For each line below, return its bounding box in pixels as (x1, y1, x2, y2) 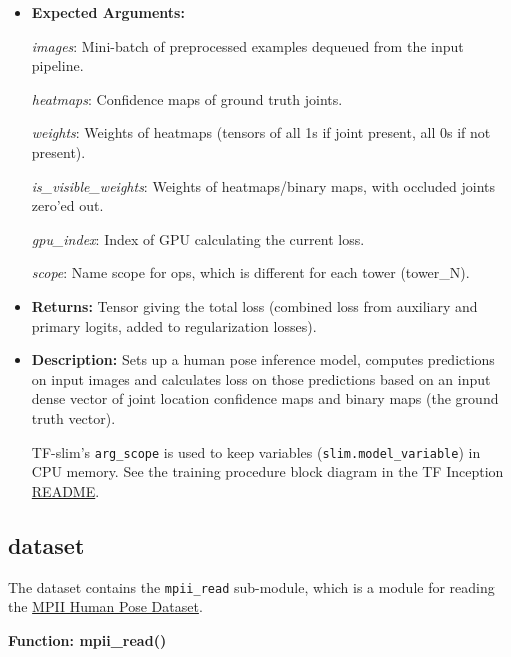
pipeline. (31, 55, 84, 76)
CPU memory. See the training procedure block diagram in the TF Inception (31, 461, 504, 482)
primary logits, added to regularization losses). (31, 315, 317, 336)
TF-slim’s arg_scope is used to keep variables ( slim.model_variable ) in (31, 441, 481, 462)
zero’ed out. (31, 195, 104, 216)
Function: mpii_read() (8, 629, 167, 650)
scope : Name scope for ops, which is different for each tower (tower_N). (31, 262, 470, 283)
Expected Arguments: (31, 2, 185, 22)
